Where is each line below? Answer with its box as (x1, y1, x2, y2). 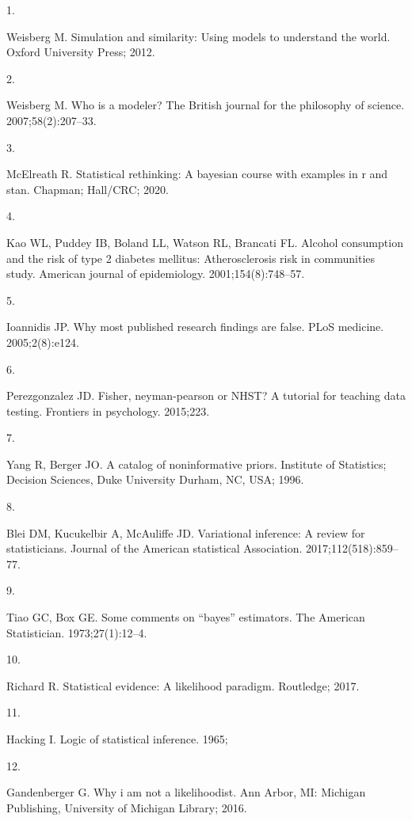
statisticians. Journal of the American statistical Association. (6, 540, 303, 557)
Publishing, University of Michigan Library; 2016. (6, 799, 247, 815)
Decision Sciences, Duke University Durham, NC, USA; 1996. (6, 471, 304, 488)
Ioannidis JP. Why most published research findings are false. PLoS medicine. (6, 318, 384, 335)
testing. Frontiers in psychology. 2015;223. (6, 402, 210, 419)
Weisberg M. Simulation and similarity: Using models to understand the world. (6, 28, 391, 44)
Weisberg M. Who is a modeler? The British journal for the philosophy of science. (6, 97, 405, 113)
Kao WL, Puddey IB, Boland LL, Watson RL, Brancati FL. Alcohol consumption (6, 234, 403, 250)
